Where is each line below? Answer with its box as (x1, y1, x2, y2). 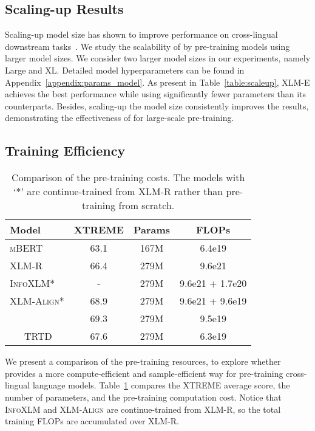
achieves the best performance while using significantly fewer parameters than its (5, 88, 307, 100)
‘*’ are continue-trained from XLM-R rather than (13, 184, 223, 199)
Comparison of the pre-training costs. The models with (11, 170, 245, 185)
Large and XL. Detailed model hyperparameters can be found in (5, 63, 245, 76)
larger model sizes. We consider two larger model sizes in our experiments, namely (5, 52, 311, 64)
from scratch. (118, 198, 175, 213)
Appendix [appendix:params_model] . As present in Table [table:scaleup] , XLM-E (5, 75, 310, 88)
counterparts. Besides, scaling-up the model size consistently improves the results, (5, 99, 309, 112)
